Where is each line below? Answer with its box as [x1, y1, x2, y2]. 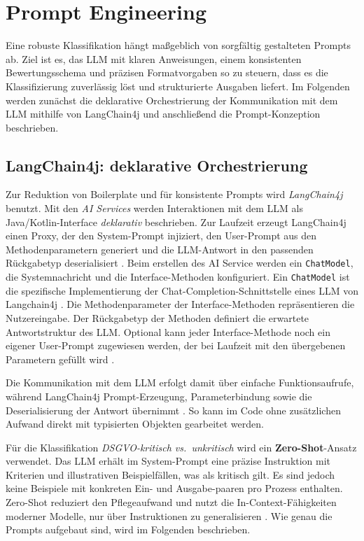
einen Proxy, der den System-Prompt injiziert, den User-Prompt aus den [6, 228, 317, 243]
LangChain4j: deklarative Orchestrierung [6, 154, 308, 176]
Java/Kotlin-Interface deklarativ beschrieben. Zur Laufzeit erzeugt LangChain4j [6, 214, 346, 229]
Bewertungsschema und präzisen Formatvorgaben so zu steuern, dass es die [6, 65, 328, 80]
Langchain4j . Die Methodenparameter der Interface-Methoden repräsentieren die [6, 297, 355, 311]
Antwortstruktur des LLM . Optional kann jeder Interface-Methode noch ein [6, 324, 330, 339]
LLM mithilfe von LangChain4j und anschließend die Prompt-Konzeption [6, 106, 321, 121]
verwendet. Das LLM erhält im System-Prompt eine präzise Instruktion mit [6, 454, 331, 468]
